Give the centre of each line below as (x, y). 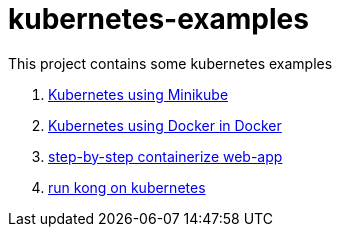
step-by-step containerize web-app (165, 156)
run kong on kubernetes (127, 187)
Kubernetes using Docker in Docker (165, 125)
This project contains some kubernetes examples (170, 63)
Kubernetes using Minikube (138, 94)
